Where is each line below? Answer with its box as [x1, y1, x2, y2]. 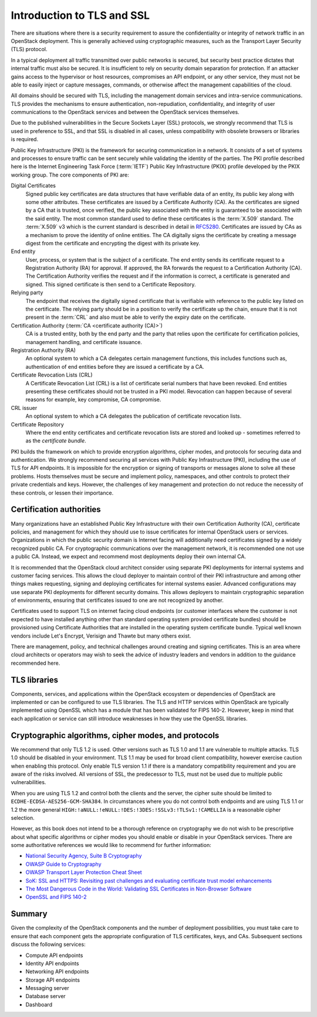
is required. [11, 136, 38, 143]
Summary [11, 909, 48, 919]
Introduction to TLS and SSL [11, 9, 150, 22]
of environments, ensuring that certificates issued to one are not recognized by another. [11, 597, 224, 604]
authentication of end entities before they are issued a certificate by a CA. [25, 363, 205, 370]
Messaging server [25, 985, 70, 992]
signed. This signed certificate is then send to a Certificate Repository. [25, 281, 196, 288]
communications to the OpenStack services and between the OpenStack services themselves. [11, 109, 240, 116]
